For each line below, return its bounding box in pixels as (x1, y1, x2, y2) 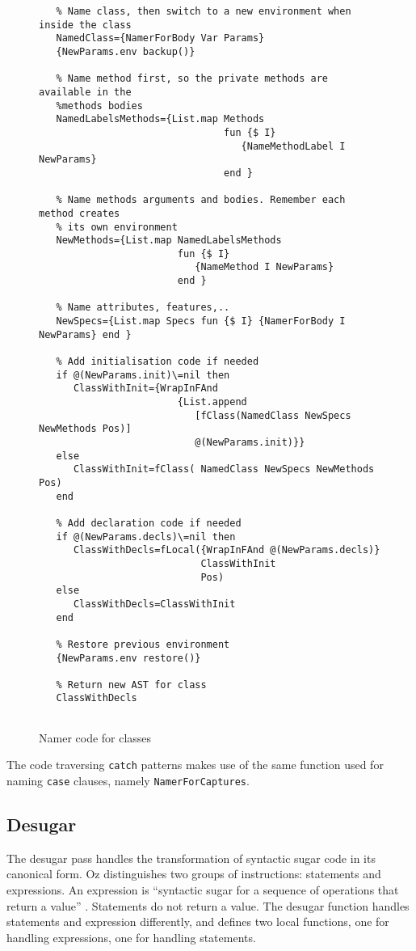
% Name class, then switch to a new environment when (56, 6, 351, 17)
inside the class (39, 19, 132, 31)
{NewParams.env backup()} (56, 45, 195, 57)
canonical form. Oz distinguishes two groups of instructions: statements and (6, 865, 381, 882)
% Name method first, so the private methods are (56, 73, 328, 85)
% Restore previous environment (56, 638, 230, 650)
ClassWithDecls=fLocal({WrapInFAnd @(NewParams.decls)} (73, 544, 380, 556)
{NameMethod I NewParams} (195, 261, 334, 273)
